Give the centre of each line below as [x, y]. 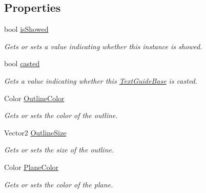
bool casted [22, 63]
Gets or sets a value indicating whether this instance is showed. [103, 46]
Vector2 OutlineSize [35, 132]
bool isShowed [26, 29]
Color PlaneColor [32, 167]
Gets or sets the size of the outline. [59, 150]
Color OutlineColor [34, 98]
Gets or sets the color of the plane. [59, 184]
